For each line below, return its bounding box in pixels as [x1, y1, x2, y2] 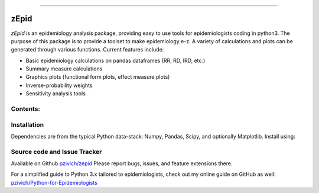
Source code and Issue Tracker [11, 147, 102, 156]
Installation [11, 120, 44, 128]
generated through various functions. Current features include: [11, 46, 164, 53]
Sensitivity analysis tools [25, 90, 86, 97]
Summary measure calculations [25, 65, 103, 72]
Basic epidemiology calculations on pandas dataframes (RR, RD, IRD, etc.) [25, 57, 206, 64]
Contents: [11, 105, 41, 113]
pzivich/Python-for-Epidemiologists [11, 179, 97, 186]
